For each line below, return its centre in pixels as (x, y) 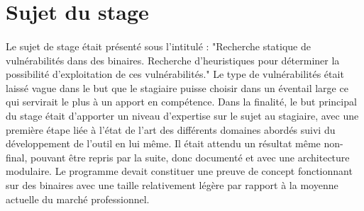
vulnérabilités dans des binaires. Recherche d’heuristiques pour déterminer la (173, 60)
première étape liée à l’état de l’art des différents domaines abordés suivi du (171, 129)
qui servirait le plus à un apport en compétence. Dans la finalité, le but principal (181, 102)
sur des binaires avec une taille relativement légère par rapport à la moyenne (172, 184)
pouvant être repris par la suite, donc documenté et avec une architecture (190, 157)
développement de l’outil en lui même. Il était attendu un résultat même (163, 143)
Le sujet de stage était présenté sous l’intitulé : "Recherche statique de (158, 46)
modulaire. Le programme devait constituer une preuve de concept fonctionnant (179, 171)
